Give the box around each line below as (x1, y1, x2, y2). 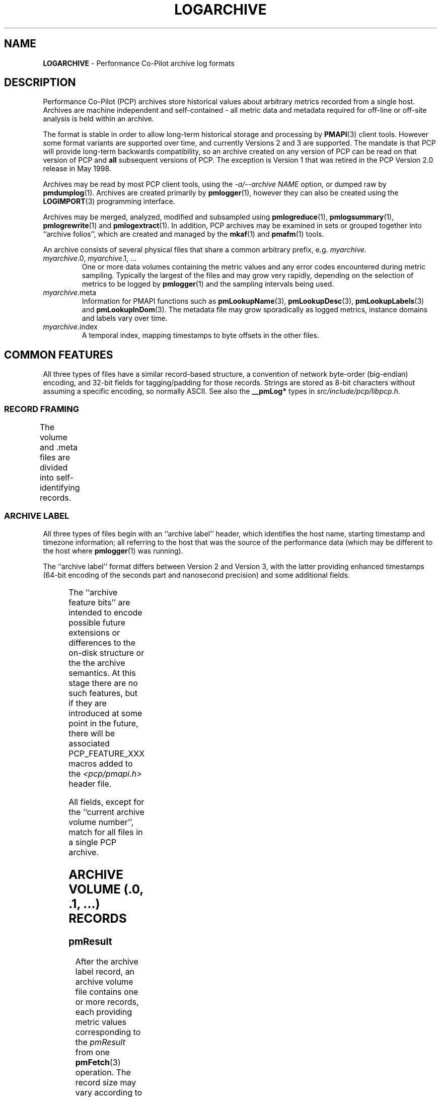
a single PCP (68, 837, 117, 847)
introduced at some (68, 708, 142, 718)
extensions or (68, 627, 120, 638)
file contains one (75, 987, 138, 997)
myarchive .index (43, 322, 98, 331)
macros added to (68, 758, 133, 769)
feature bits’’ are (68, 597, 130, 607)
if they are (68, 698, 107, 708)
